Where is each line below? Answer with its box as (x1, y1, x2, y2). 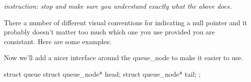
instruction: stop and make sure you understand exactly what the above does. (4, 1, 232, 11)
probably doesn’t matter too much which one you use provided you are (4, 27, 215, 37)
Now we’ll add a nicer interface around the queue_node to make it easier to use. (4, 52, 243, 63)
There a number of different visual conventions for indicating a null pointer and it (4, 17, 247, 27)
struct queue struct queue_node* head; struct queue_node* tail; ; (4, 68, 201, 79)
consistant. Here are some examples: (4, 36, 111, 46)
